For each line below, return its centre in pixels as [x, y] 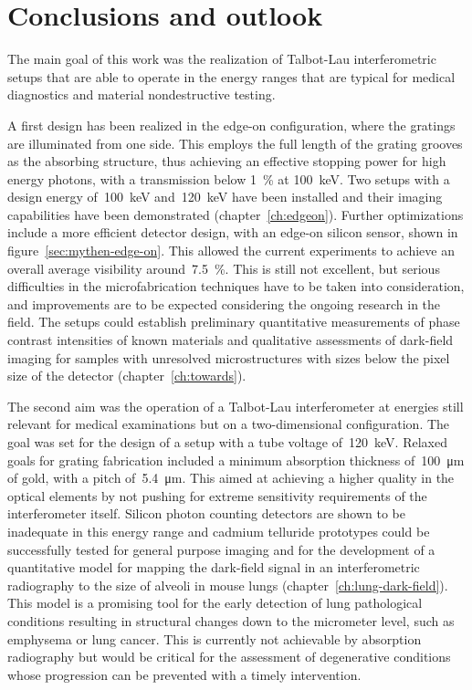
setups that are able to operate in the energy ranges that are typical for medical [231, 76]
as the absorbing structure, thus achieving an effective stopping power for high [227, 161]
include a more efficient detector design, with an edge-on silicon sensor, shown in [233, 232]
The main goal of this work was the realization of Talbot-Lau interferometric [222, 59]
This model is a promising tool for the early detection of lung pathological [215, 603]
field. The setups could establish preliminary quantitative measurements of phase [234, 322]
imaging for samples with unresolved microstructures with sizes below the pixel [229, 357]
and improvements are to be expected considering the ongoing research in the [224, 303]
